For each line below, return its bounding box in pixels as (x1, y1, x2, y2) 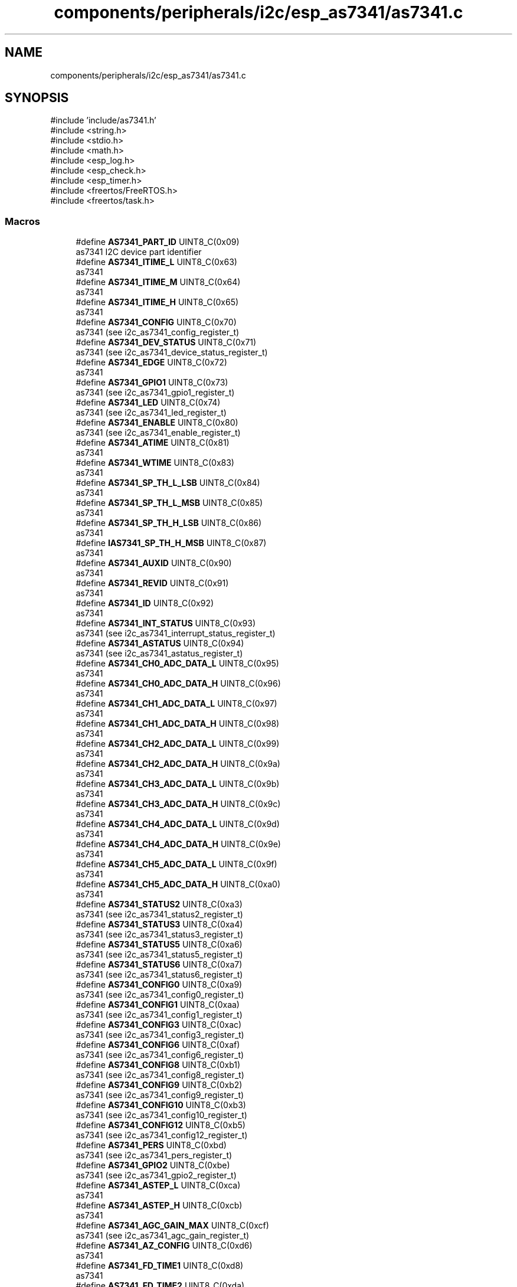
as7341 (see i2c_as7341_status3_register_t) (76, 929, 244, 940)
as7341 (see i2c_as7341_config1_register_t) (76, 1010, 243, 1020)
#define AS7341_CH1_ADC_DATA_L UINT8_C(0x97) (76, 698, 277, 709)
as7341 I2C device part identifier (76, 247, 202, 257)
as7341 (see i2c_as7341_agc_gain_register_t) (76, 1230, 250, 1241)
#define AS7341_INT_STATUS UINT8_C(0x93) (76, 618, 256, 629)
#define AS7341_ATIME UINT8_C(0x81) (76, 437, 230, 448)
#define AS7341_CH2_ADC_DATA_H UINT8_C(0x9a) (76, 759, 280, 769)
